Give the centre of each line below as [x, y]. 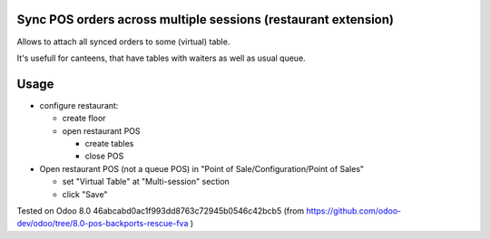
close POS [104, 156]
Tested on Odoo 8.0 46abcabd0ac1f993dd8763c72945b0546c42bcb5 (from [161, 210]
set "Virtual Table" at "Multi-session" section [146, 182]
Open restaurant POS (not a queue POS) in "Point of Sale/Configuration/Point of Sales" [202, 168]
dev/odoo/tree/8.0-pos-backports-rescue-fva [103, 224]
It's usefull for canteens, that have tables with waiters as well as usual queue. [161, 58]
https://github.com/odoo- [354, 210]
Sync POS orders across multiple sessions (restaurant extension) [206, 19]
